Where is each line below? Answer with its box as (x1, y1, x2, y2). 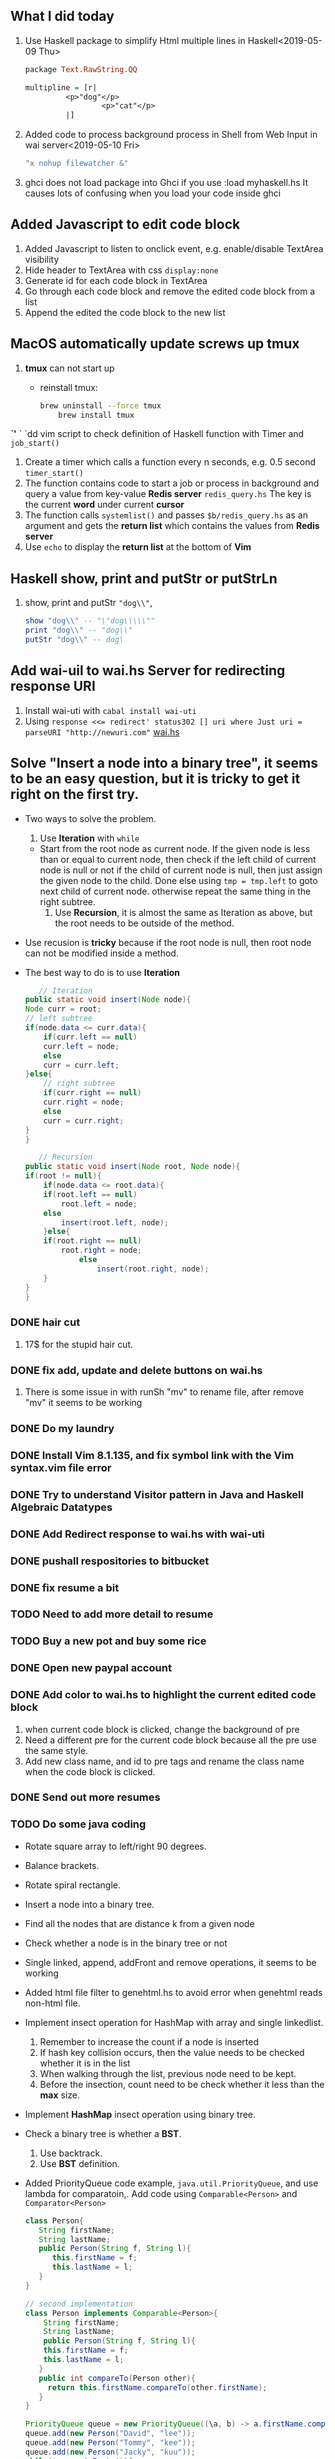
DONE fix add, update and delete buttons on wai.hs (10, 1363, 263, 1377)
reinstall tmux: (39, 381, 98, 393)
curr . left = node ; (43, 1041, 120, 1051)
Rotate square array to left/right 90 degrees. (24, 1840, 207, 1852)
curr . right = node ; (43, 1097, 125, 1107)
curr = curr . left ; (43, 1060, 120, 1070)
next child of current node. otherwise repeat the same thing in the (39, 885, 312, 897)
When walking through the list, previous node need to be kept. (39, 2067, 297, 2079)
